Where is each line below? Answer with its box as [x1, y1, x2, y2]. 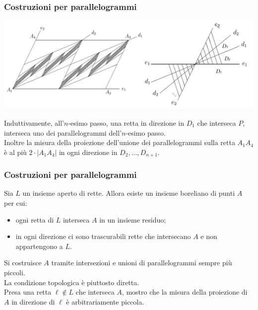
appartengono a [15, 240, 63, 251]
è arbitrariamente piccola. [66, 296, 144, 307]
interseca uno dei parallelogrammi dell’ [4, 127, 122, 138]
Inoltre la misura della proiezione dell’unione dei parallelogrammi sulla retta [4, 137, 235, 148]
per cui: [4, 198, 27, 208]
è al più [4, 147, 27, 157]
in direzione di [11, 296, 55, 307]
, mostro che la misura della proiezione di [122, 287, 248, 297]
